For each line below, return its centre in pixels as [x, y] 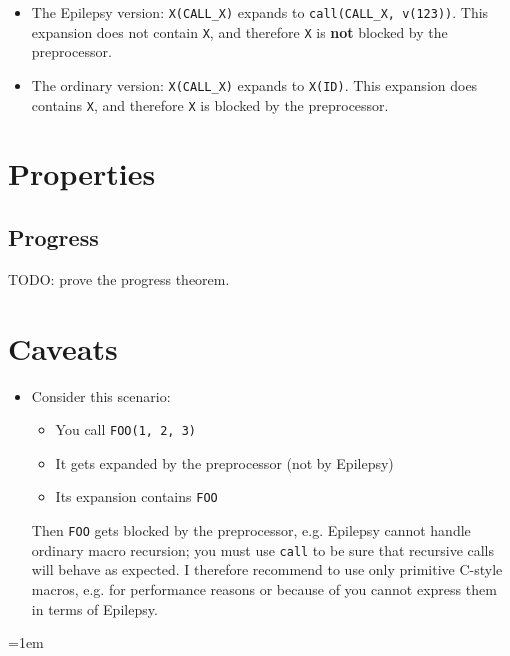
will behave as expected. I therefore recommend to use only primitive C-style [267, 569]
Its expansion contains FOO [136, 496]
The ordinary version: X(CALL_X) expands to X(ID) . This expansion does [254, 84]
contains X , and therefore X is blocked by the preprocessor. [210, 104]
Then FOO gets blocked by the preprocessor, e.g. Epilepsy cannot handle [251, 530]
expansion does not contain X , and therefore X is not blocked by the [239, 31]
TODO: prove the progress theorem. [119, 278]
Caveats [63, 347]
